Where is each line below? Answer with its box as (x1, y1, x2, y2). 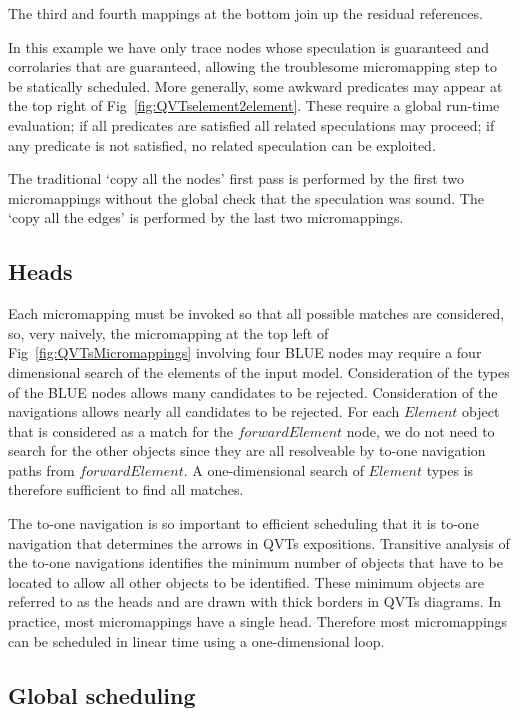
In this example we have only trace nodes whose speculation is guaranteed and (8, 36, 490, 57)
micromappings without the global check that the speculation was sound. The (8, 187, 484, 208)
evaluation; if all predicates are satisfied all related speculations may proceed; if (8, 114, 495, 135)
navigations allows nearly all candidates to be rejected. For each (8, 401, 400, 422)
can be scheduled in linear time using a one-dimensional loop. (8, 630, 385, 651)
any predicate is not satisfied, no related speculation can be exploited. (8, 134, 436, 155)
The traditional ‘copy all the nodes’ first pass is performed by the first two (8, 168, 465, 189)
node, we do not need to (346, 420, 495, 441)
